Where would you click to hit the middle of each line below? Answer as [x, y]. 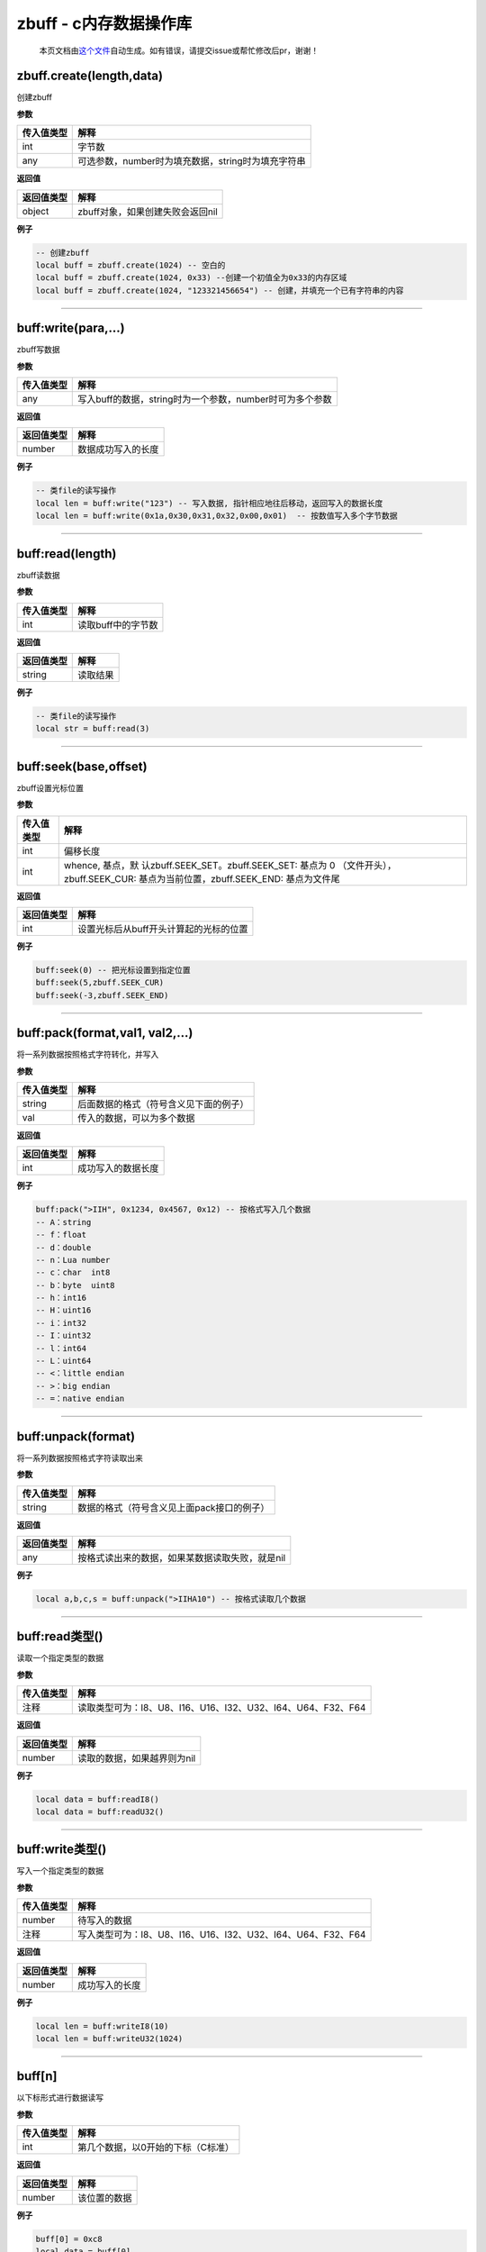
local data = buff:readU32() [100, 1812]
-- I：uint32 [63, 1336]
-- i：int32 [61, 1323]
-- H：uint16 [63, 1310]
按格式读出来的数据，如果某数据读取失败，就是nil [182, 1557]
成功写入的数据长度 [118, 1168]
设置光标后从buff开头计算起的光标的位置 [163, 929]
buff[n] [37, 2076]
